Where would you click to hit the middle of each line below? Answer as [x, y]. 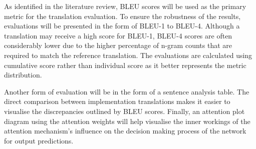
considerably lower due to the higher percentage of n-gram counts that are [118, 45]
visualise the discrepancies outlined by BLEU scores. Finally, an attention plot [124, 111]
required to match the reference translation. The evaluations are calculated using [128, 55]
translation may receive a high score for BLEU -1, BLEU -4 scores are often [118, 35]
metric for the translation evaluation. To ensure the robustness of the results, [122, 16]
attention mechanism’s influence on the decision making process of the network [125, 131]
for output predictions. [39, 140]
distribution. [23, 75]
